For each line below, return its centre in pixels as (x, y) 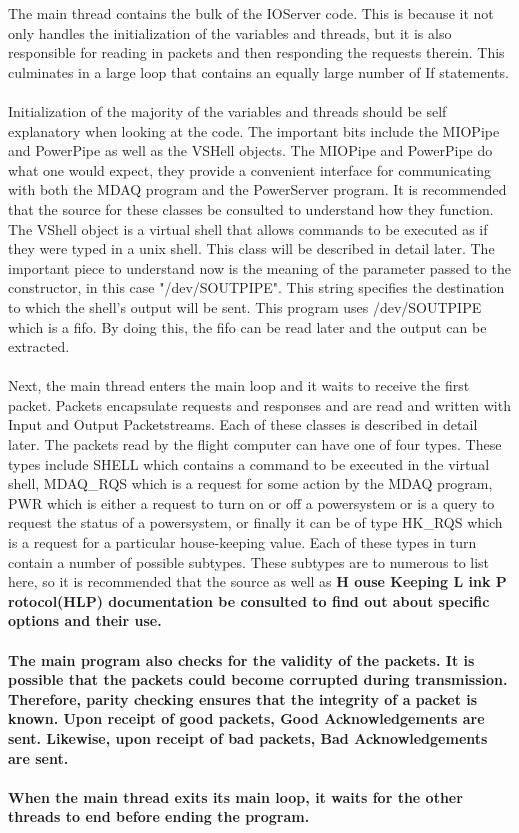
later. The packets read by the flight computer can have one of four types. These (255, 444)
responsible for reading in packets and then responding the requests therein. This (256, 52)
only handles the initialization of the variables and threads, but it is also (230, 32)
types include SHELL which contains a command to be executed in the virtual (249, 463)
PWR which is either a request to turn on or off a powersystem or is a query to (251, 502)
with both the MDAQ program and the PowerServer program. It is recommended (257, 189)
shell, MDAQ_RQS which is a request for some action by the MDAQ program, (250, 483)
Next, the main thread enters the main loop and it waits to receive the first (239, 385)
